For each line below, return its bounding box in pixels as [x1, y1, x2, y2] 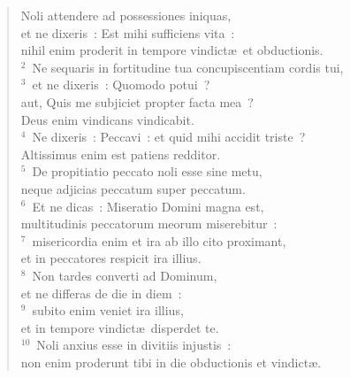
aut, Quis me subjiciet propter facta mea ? [20, 92, 254, 111]
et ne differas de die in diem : [20, 283, 182, 302]
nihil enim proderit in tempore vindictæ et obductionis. [20, 41, 323, 59]
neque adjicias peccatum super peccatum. [20, 179, 246, 197]
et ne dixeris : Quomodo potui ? [32, 75, 210, 94]
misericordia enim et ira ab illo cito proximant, [32, 231, 286, 250]
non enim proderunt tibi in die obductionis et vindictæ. [20, 352, 322, 371]
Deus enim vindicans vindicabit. [20, 110, 194, 128]
